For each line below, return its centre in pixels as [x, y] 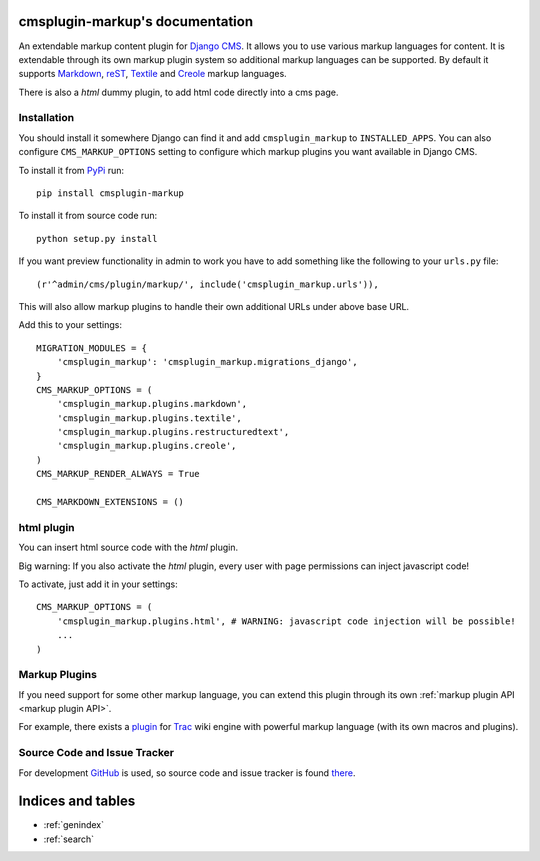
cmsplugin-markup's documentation [136, 21]
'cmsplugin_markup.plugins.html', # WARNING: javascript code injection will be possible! [286, 621]
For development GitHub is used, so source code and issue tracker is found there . [187, 772]
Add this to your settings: [70, 325]
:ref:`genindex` [74, 825]
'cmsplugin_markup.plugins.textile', [149, 418]
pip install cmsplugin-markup [110, 193]
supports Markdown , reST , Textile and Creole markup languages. [152, 74]
